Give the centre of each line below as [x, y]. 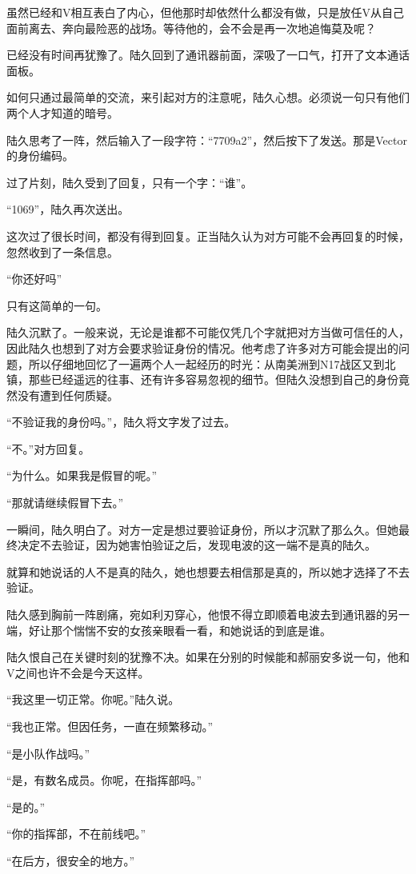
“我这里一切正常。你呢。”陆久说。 [93, 699]
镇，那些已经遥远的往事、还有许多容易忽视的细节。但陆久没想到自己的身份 [202, 379]
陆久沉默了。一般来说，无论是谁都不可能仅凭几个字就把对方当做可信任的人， [208, 332]
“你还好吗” [34, 279]
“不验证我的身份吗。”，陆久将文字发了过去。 [121, 422]
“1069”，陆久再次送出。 [68, 209]
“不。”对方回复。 [48, 448]
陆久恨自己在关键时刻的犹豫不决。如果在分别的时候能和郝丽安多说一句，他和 [208, 657]
